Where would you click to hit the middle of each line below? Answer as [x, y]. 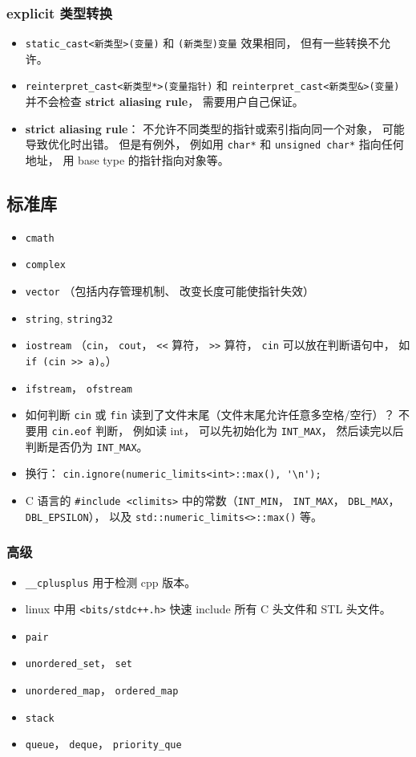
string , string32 [69, 317]
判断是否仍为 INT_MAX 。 [87, 446]
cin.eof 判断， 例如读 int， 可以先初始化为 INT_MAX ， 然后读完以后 [228, 431]
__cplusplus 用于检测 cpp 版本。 [111, 582]
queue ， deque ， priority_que [103, 744]
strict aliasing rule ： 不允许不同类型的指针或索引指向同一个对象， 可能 [215, 128]
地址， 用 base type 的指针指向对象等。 [127, 159]
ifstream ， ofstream [79, 387]
